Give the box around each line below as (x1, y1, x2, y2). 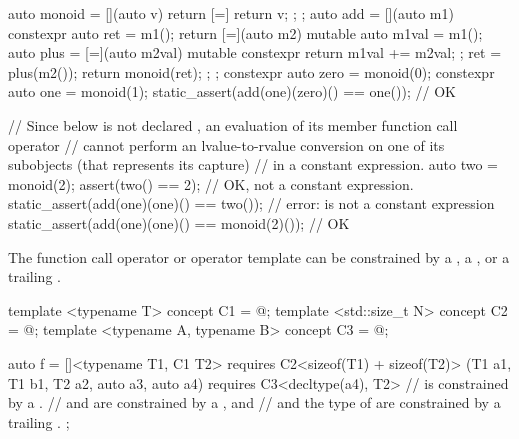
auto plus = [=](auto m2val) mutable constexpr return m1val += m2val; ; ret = (8, 42, 502, 63)
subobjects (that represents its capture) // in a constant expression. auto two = (8, 154, 498, 175)
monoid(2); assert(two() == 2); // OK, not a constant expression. (8, 173, 414, 194)
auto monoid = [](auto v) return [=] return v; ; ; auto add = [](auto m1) (8, 3, 454, 23)
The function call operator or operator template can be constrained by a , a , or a (8, 246, 510, 267)
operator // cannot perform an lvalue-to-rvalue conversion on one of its (8, 134, 445, 155)
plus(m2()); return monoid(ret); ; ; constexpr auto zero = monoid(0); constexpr (8, 61, 495, 82)
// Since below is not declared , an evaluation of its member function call (8, 114, 458, 135)
